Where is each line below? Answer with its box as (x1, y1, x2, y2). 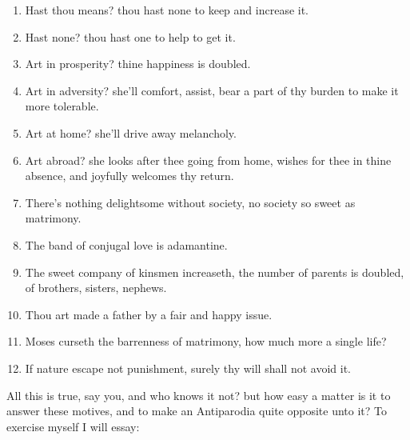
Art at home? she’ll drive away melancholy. (25, 124, 237, 141)
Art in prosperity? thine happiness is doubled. (25, 55, 251, 72)
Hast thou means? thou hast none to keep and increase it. (25, 2, 309, 18)
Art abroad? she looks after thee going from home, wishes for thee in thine (25, 151, 392, 168)
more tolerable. (25, 98, 99, 114)
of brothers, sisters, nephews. (25, 279, 167, 296)
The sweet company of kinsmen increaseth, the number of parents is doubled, (25, 263, 404, 280)
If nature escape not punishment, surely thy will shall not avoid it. (25, 359, 351, 376)
